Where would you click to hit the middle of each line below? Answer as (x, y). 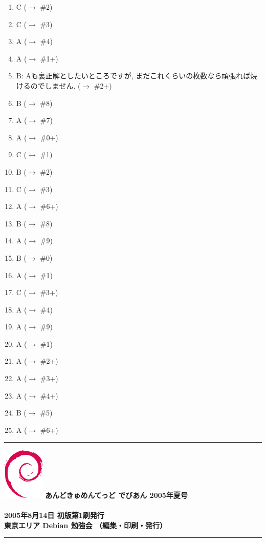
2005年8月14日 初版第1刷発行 (54, 515)
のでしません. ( (56, 85)
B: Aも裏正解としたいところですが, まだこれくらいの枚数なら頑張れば (133, 76)
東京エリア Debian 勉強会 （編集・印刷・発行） (85, 525)
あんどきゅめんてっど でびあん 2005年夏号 (116, 495)
